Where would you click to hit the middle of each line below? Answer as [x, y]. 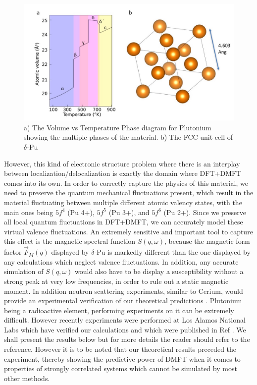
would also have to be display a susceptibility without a [159, 271]
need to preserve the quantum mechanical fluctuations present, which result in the [129, 192]
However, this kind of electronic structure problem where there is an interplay [122, 163]
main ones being [29, 212]
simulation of [24, 271]
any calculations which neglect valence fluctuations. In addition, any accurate [121, 261]
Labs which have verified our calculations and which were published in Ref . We [125, 329]
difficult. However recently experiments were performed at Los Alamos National [125, 320]
